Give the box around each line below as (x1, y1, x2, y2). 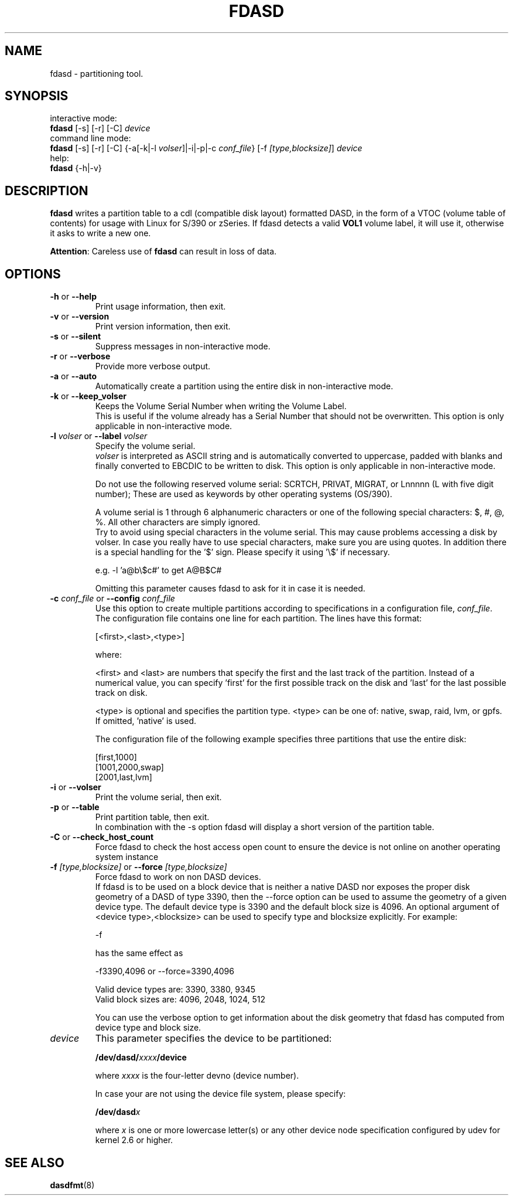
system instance (95, 852, 159, 862)
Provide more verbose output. (95, 361, 211, 372)
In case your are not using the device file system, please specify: (95, 1089, 346, 1099)
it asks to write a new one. (50, 228, 151, 239)
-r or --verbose (50, 351, 111, 362)
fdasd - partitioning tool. (50, 68, 143, 79)
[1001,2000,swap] (95, 762, 164, 773)
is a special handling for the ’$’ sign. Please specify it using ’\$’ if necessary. (95, 547, 390, 557)
